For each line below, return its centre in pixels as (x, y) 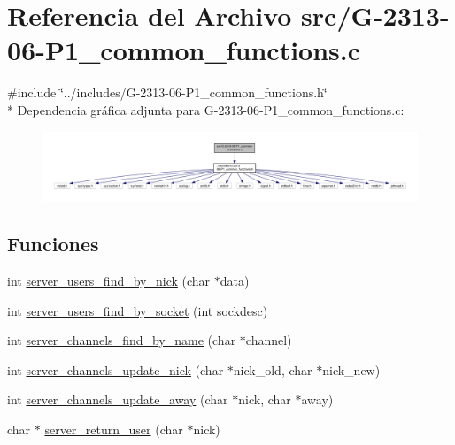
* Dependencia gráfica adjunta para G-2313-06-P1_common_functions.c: (206, 109)
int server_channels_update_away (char (118, 399)
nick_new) (351, 369)
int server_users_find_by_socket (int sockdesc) (138, 310)
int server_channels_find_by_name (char (122, 340)
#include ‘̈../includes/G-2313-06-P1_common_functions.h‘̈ (167, 92)
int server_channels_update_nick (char (116, 369)
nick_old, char (273, 369)
